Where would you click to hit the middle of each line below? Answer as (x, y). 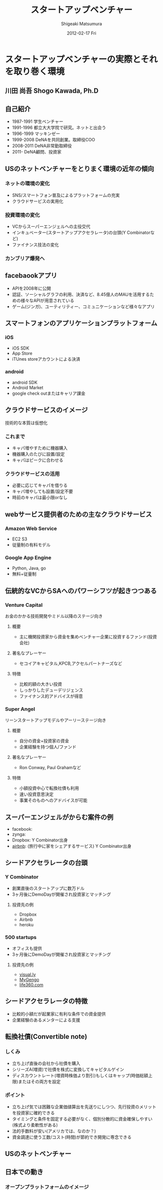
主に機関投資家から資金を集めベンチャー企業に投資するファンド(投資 (88, 637)
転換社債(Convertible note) (46, 1037)
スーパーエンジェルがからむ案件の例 (59, 817)
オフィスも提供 (27, 948)
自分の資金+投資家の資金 (44, 741)
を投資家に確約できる (33, 1113)
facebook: (22, 829)
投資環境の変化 (23, 215)
